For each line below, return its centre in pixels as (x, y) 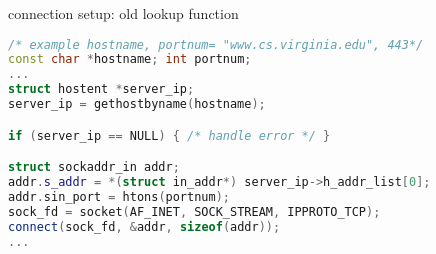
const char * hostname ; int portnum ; (130, 59)
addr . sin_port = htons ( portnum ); (119, 196)
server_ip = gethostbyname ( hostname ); (137, 104)
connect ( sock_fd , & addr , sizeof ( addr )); (144, 226)
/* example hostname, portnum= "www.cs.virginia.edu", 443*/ (216, 44)
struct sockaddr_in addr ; (94, 167)
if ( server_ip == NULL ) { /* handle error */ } (169, 135)
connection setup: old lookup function (123, 13)
